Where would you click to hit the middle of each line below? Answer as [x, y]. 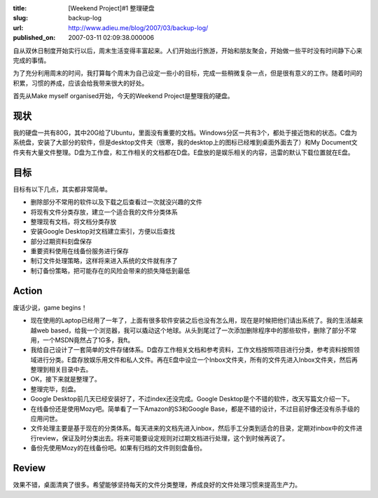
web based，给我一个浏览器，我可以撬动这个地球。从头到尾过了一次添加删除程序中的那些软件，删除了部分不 [193, 330]
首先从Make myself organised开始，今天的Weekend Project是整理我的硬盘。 [123, 96]
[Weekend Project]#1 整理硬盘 [111, 8]
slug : [20, 18]
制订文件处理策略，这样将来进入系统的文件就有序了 [104, 261]
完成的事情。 [31, 60]
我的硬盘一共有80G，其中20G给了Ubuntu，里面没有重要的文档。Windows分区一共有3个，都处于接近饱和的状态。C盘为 [185, 133]
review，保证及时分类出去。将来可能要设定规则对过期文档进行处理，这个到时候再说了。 [162, 438]
